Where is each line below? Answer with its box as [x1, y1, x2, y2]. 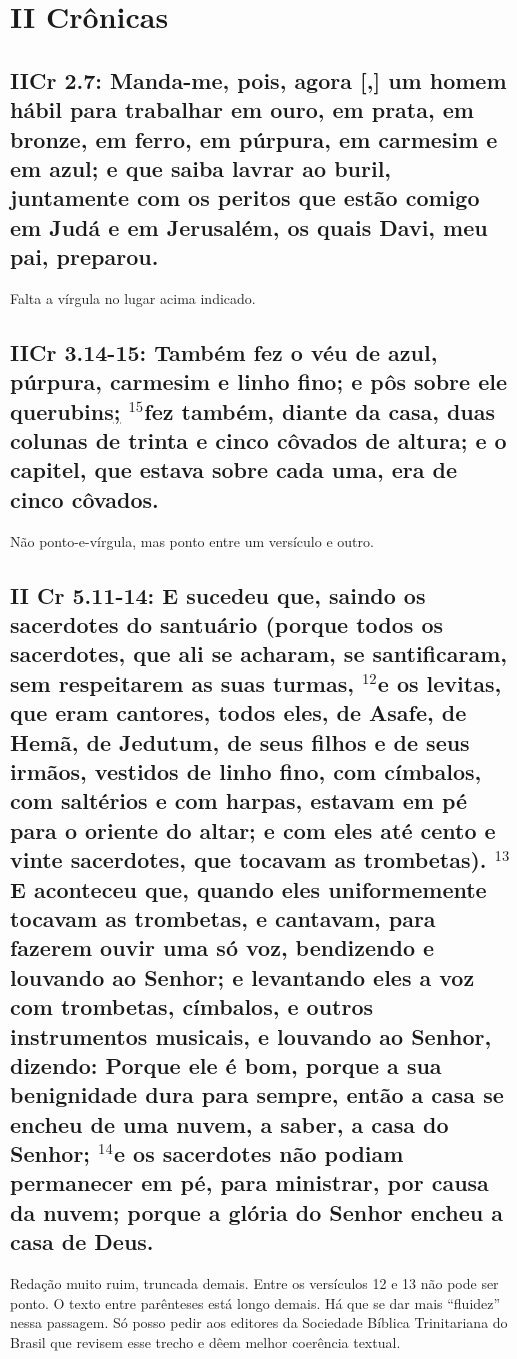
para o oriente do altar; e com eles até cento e [10, 814, 496, 845]
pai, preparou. [10, 241, 159, 272]
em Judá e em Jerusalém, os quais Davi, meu [10, 211, 488, 242]
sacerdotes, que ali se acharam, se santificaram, [10, 638, 508, 669]
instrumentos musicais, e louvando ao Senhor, [10, 1020, 492, 1051]
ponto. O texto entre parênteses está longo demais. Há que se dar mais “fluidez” [10, 1292, 501, 1313]
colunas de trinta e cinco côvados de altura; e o [10, 425, 507, 456]
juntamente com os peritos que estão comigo [10, 182, 480, 213]
